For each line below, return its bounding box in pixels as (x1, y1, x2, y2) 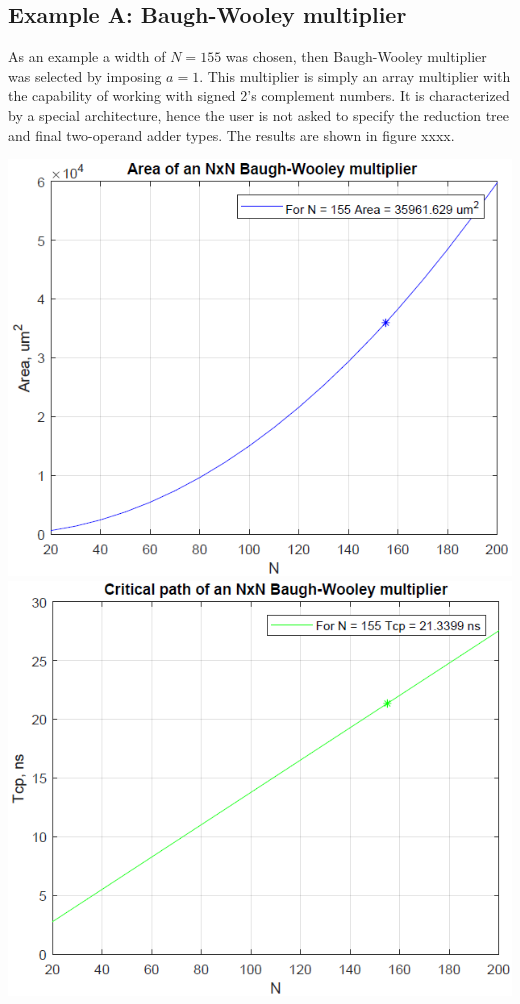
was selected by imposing (8, 65, 162, 86)
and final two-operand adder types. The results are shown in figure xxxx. (8, 124, 455, 145)
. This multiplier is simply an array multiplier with (199, 65, 511, 86)
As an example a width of (8, 46, 166, 67)
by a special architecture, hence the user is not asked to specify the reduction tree (8, 104, 510, 125)
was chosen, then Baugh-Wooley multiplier (225, 46, 487, 67)
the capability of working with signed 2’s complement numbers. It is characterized (8, 85, 510, 106)
